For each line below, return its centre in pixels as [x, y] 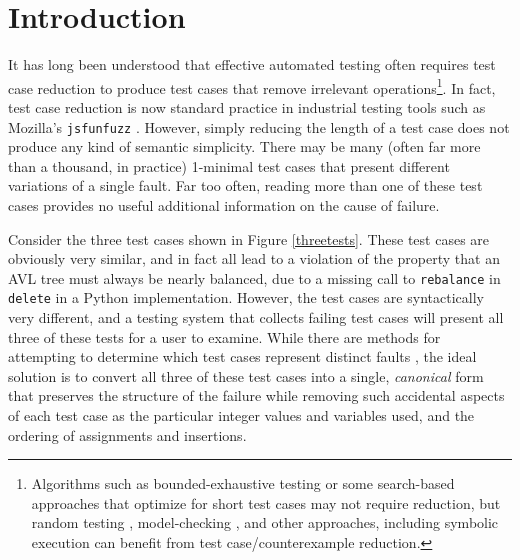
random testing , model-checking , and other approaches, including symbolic [265, 522]
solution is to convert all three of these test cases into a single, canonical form [246, 375]
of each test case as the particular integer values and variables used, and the [241, 415]
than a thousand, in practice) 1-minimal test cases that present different [229, 165]
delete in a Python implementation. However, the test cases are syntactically [246, 297]
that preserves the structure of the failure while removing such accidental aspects [256, 395]
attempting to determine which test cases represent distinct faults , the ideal [242, 356]
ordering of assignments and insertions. [127, 434]
